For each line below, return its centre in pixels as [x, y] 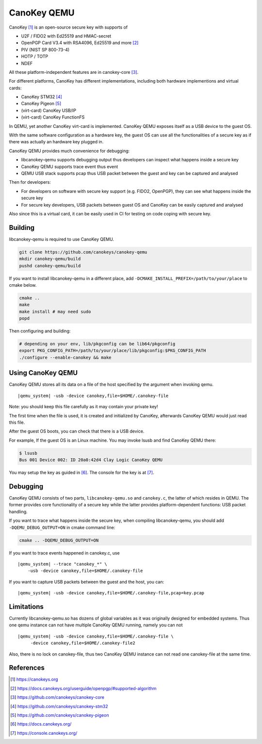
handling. [18, 511]
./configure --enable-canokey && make [65, 357]
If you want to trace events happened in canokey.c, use [64, 553]
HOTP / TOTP [35, 56]
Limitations [26, 607]
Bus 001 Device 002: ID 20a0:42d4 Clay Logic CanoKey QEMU [91, 460]
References [27, 668]
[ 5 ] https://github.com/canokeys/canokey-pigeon [60, 715]
